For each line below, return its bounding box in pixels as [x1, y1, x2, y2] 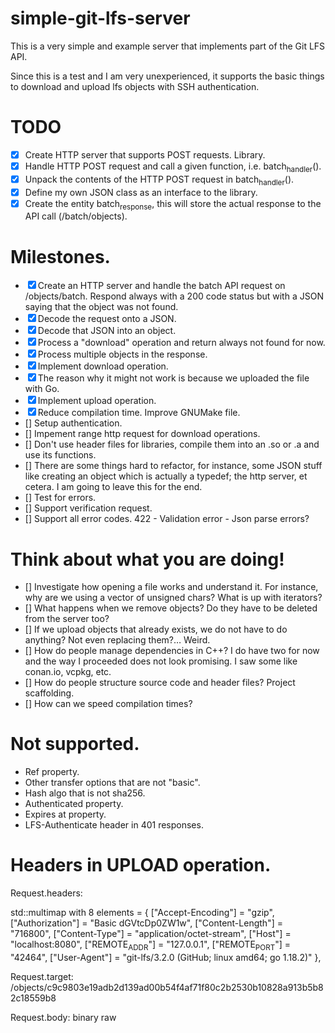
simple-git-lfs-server [10, 7, 191, 30]
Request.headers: [10, 887, 83, 899]
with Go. [24, 383, 60, 395]
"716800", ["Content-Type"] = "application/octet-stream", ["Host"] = [10, 928, 292, 940]
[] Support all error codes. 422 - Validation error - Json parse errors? [24, 513, 310, 525]
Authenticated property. [24, 798, 124, 810]
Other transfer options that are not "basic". [24, 777, 201, 789]
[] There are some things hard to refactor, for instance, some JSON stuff [24, 460, 323, 472]
